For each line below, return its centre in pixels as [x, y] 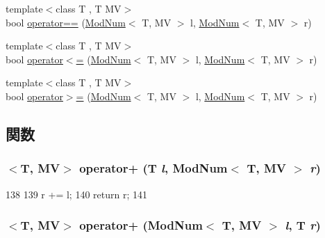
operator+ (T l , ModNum [153, 168]
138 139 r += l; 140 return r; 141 [76, 194]
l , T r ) [303, 225]
